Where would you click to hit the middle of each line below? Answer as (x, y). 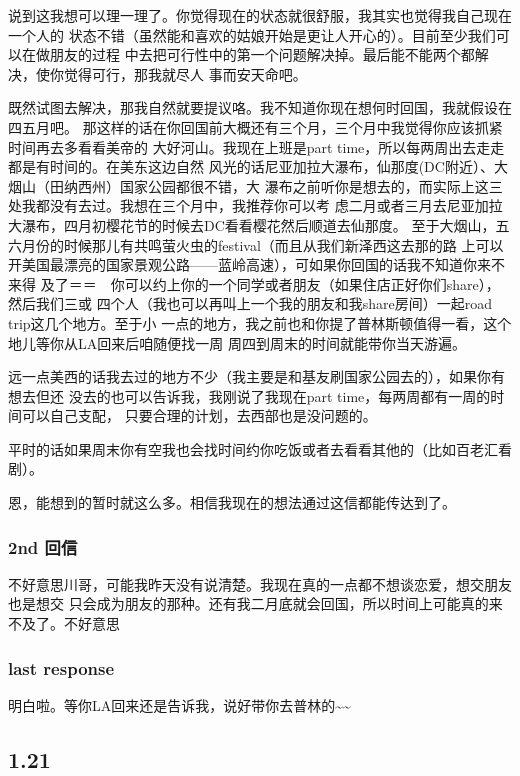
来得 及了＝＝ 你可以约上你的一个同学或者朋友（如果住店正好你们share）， (254, 283)
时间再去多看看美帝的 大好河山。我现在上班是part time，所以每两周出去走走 (256, 146)
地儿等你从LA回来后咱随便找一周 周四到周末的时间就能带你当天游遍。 (237, 342)
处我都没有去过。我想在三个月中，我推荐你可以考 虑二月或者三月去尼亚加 (248, 205)
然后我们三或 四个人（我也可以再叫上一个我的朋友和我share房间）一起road (250, 303)
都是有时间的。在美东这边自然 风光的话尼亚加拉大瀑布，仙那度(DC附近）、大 (258, 166)
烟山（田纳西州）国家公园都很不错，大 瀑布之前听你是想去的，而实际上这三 (255, 185)
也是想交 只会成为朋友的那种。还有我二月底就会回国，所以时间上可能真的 (248, 603)
